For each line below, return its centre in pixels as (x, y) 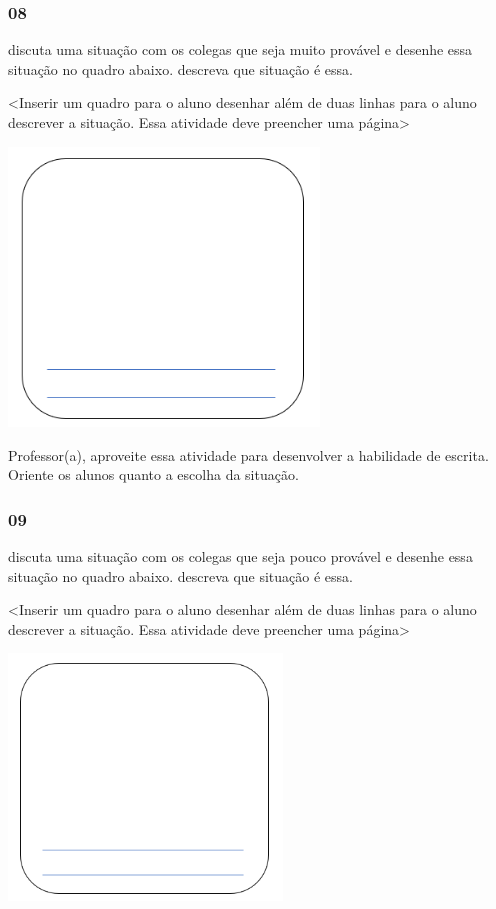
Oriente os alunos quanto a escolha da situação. (153, 474)
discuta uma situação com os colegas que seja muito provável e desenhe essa (240, 49)
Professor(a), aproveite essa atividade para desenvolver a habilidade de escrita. (248, 454)
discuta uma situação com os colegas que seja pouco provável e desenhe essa (240, 556)
